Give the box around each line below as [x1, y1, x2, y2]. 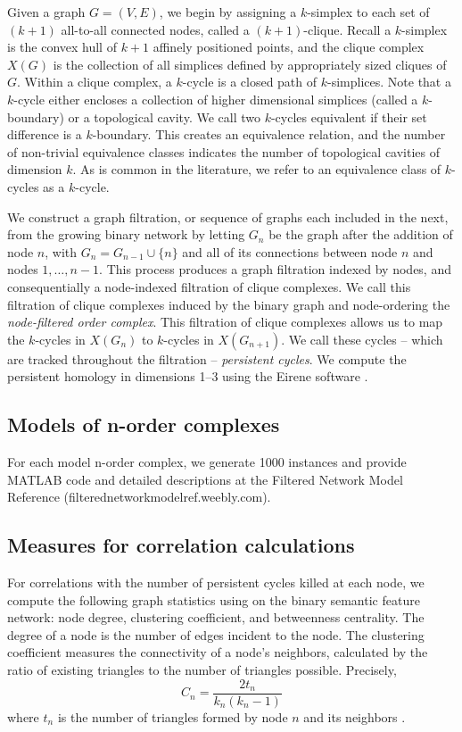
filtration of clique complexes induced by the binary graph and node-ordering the [7, 295, 450, 313]
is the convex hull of [7, 37, 117, 56]
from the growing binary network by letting [7, 225, 245, 244]
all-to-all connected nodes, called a [61, 20, 250, 38]
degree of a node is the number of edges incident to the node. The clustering [7, 625, 425, 644]
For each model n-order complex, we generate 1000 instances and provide [7, 453, 407, 471]
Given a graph [7, 3, 86, 21]
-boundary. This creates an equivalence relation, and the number [92, 125, 446, 144]
